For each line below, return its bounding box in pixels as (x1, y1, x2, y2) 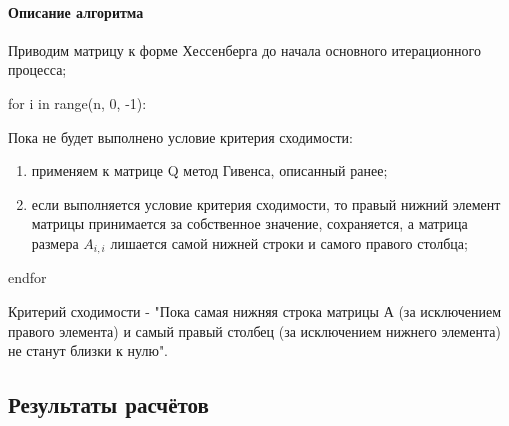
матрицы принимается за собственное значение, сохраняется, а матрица (31, 213, 468, 234)
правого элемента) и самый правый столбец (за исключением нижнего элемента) (8, 320, 501, 341)
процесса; (8, 59, 67, 80)
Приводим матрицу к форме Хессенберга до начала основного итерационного (8, 39, 481, 60)
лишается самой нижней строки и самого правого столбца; (110, 232, 468, 253)
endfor (8, 267, 47, 288)
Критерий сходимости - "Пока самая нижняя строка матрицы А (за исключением (8, 301, 501, 321)
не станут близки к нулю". (8, 340, 169, 361)
